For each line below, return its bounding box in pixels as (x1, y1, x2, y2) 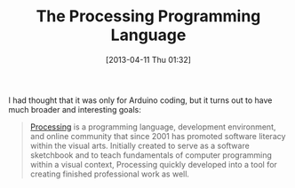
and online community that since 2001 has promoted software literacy (29, 130, 286, 141)
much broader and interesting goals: (8, 104, 141, 114)
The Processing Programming (36, 6, 261, 27)
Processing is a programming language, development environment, (29, 121, 276, 132)
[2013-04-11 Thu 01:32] (105, 54, 192, 65)
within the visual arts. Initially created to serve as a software (29, 140, 250, 151)
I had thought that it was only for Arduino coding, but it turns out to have (8, 95, 273, 106)
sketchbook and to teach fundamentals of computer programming (29, 149, 273, 161)
